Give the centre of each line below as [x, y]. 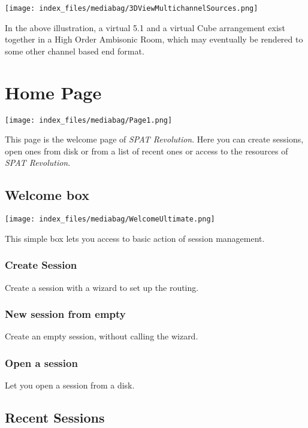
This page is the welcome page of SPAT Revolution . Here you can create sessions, [154, 139]
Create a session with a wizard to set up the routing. [102, 287]
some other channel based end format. [75, 51]
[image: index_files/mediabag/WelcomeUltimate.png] [110, 219]
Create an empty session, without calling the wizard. [102, 336]
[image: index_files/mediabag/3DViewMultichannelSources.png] [132, 8]
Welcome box [47, 195]
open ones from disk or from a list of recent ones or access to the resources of [147, 151]
